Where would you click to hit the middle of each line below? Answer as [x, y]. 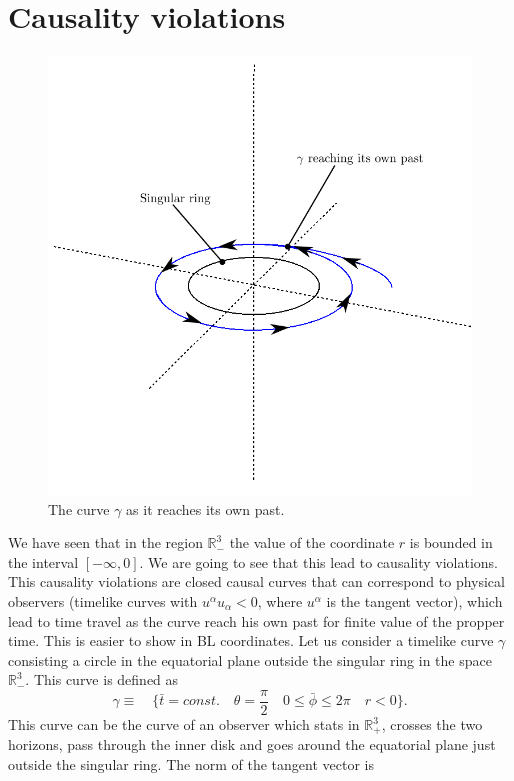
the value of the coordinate [312, 542]
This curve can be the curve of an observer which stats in [184, 724]
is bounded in [451, 542]
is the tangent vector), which [414, 601]
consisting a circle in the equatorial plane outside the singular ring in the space [250, 659]
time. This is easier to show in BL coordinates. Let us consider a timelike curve [251, 640]
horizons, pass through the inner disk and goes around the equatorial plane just [252, 744]
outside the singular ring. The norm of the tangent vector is [191, 764]
